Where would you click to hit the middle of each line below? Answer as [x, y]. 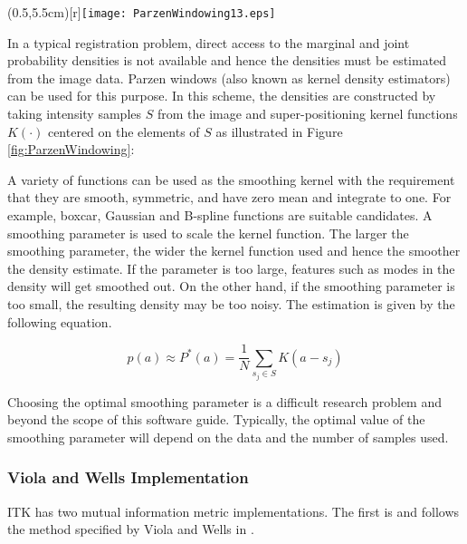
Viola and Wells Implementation [128, 477]
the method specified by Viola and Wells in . [131, 529]
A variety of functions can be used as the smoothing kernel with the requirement [231, 179]
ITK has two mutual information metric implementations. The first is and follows [233, 511]
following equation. [60, 321]
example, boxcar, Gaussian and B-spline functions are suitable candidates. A [220, 215]
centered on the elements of [124, 131]
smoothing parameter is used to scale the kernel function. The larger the [208, 233]
